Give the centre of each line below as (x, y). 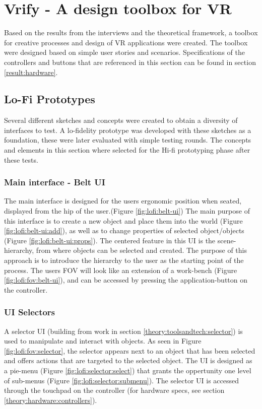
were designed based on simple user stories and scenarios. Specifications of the (124, 52)
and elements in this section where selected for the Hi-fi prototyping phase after (127, 150)
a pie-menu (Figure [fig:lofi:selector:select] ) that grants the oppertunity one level (128, 370)
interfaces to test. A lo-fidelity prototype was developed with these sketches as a (128, 130)
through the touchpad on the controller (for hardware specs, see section (114, 390)
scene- (227, 240)
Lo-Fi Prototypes (50, 99)
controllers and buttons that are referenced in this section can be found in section (130, 62)
